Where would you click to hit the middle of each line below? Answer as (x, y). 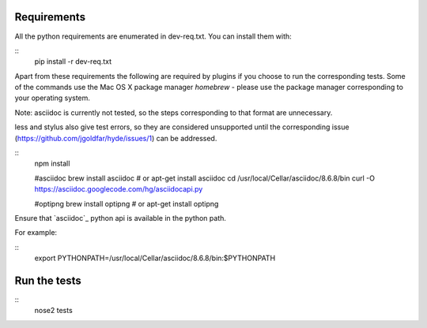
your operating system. (53, 98)
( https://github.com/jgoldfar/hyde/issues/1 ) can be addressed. (116, 138)
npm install (52, 164)
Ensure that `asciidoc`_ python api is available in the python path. (121, 218)
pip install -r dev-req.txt (73, 61)
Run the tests (48, 280)
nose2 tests (53, 311)
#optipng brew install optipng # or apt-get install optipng (127, 203)
